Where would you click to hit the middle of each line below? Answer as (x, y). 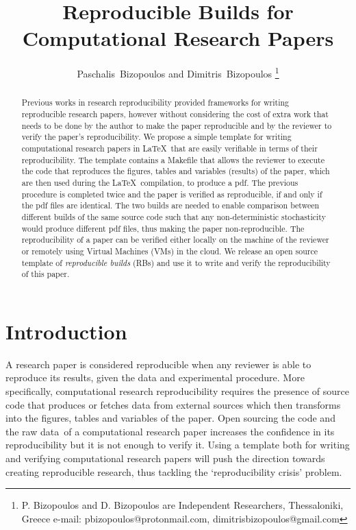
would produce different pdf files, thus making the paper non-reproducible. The (163, 228)
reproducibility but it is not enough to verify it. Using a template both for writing (178, 445)
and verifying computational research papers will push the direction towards (165, 458)
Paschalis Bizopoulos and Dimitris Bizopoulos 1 (178, 72)
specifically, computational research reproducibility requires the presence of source (177, 390)
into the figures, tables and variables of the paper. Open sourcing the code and (170, 418)
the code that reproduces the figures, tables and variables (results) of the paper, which (176, 171)
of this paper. (46, 274)
